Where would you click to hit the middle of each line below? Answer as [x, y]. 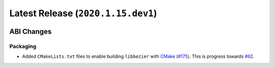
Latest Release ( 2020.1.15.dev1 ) [83, 13]
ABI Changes [31, 31]
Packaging [23, 46]
